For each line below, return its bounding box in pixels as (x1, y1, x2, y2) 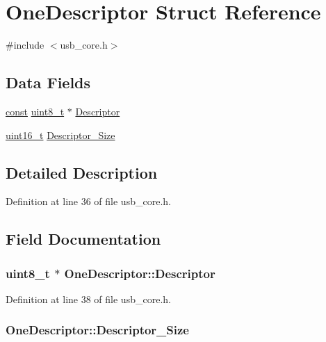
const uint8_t (6, 104, 65, 118)
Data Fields (6, 72, 91, 93)
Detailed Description (6, 161, 158, 183)
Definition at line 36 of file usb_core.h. (6, 194, 171, 209)
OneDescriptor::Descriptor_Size (6, 321, 189, 339)
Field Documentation (6, 228, 161, 250)
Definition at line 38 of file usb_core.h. (6, 291, 171, 306)
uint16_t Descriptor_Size (6, 127, 115, 142)
